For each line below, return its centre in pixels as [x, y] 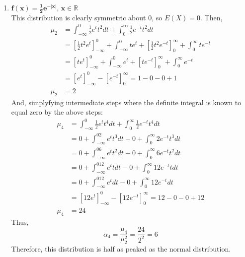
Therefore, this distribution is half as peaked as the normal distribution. [121, 249]
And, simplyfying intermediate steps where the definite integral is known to [126, 102]
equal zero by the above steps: [57, 112]
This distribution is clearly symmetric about [79, 17]
